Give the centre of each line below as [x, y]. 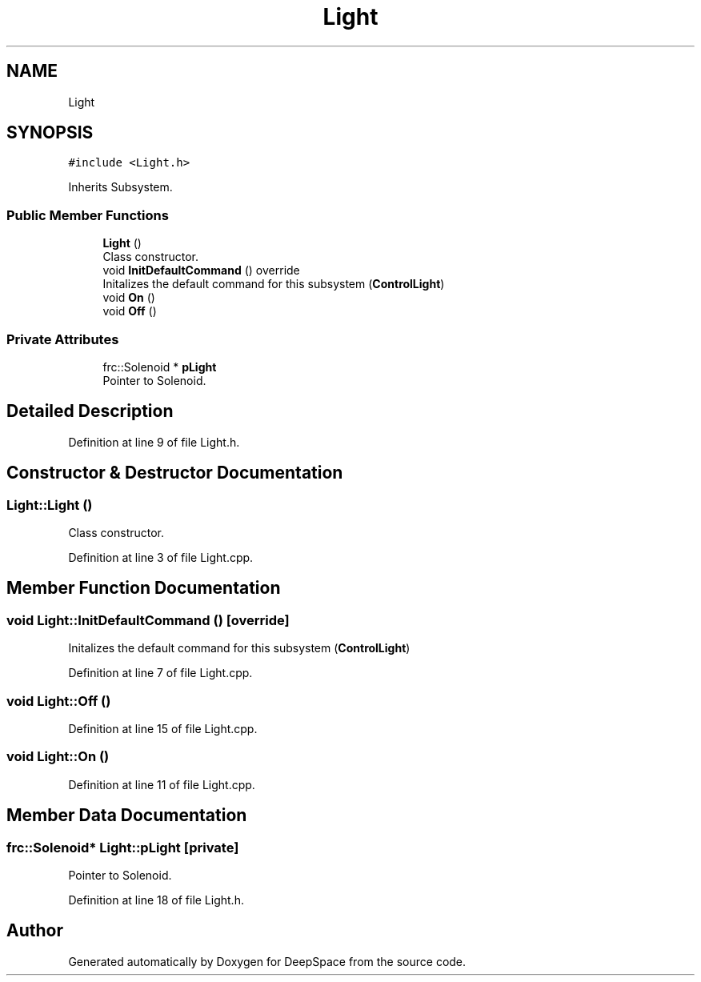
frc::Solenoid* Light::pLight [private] [123, 847]
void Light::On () [58, 757]
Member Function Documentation [144, 588]
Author [35, 931]
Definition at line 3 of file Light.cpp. [161, 557]
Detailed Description [90, 411]
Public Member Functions [88, 215]
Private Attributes [63, 339]
